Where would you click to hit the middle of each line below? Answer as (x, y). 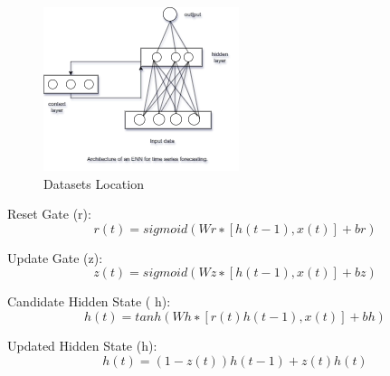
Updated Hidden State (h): (82, 345)
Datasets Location (94, 183)
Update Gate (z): (55, 257)
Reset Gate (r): (49, 214)
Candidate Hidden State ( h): (89, 301)
